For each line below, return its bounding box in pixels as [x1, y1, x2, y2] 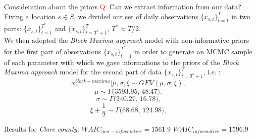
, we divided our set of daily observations [73, 11, 199, 21]
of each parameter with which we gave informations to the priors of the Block [4, 57, 239, 67]
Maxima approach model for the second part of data [4, 67, 162, 77]
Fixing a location [4, 11, 56, 21]
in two [231, 11, 251, 21]
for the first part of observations [4, 46, 102, 56]
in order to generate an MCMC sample [134, 46, 253, 56]
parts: [4, 23, 22, 34]
